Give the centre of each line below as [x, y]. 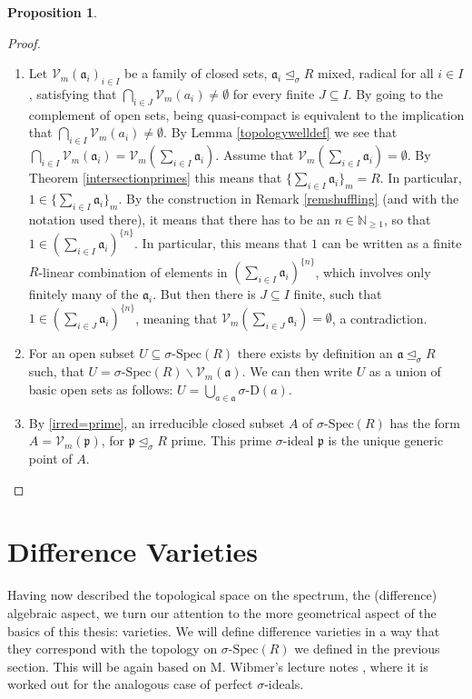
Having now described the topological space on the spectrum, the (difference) [222, 595]
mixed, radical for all [376, 73]
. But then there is [204, 294]
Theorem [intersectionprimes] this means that [155, 178]
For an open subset [82, 353]
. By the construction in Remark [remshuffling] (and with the [289, 198]
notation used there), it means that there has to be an [179, 219]
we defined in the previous [367, 649]
